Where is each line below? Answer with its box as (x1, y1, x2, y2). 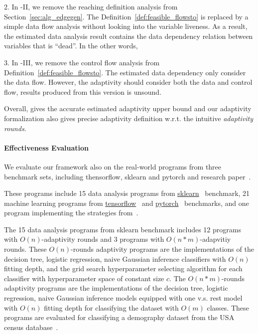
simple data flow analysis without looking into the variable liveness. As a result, (4, 21, 248, 31)
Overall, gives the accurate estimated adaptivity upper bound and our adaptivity (4, 103, 252, 114)
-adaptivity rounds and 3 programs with (41, 234, 164, 244)
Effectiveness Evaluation (4, 142, 89, 153)
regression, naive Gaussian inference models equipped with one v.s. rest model (4, 293, 243, 303)
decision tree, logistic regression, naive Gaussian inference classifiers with (4, 253, 226, 264)
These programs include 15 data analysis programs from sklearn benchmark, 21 (4, 188, 250, 198)
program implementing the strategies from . (4, 207, 138, 218)
